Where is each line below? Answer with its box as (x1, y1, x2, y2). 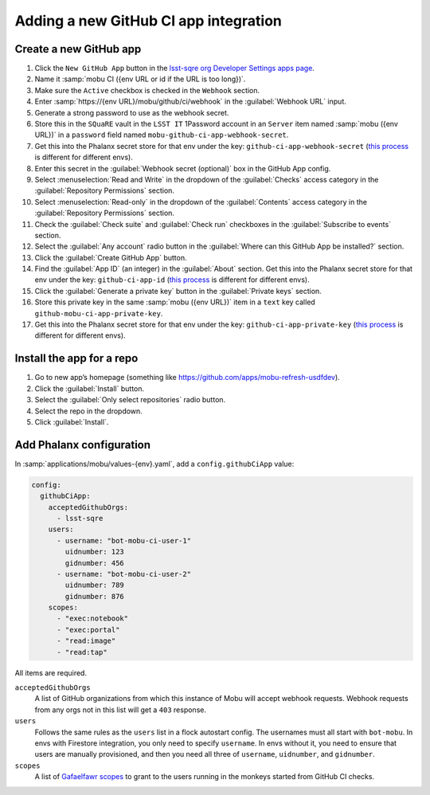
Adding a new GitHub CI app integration (14, 12, 282, 29)
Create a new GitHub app (14, 42, 142, 56)
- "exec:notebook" (57, 614, 129, 623)
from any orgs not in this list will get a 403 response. (34, 705, 207, 715)
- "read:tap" (57, 648, 107, 656)
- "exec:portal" (57, 625, 120, 634)
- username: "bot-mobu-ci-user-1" (57, 536, 191, 545)
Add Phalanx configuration (14, 438, 151, 452)
